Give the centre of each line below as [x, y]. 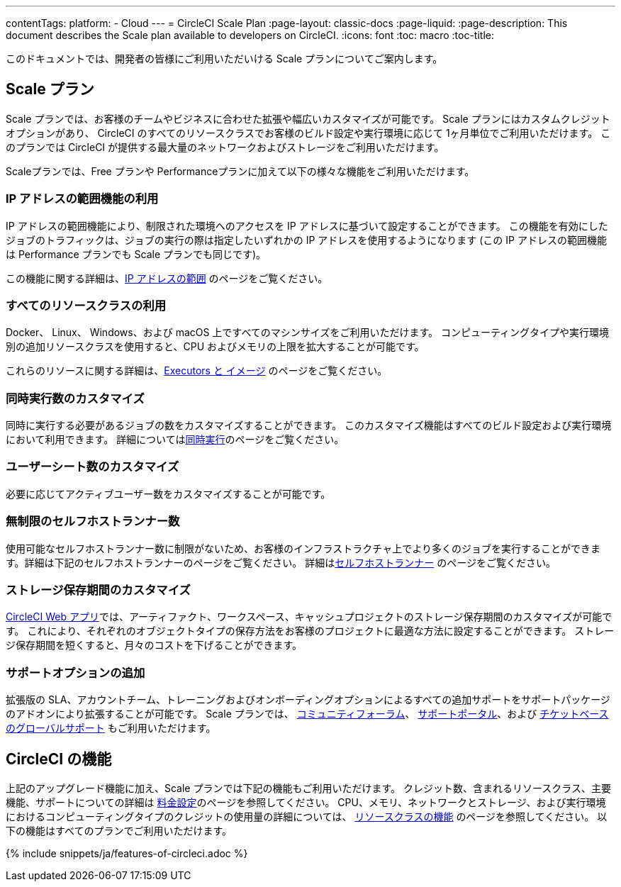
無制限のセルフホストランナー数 [93, 521]
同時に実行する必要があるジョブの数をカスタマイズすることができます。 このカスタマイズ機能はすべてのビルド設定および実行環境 [309, 425]
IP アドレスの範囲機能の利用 [82, 199]
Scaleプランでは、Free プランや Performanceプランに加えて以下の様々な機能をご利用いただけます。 [240, 171]
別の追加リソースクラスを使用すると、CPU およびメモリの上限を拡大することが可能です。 [215, 347]
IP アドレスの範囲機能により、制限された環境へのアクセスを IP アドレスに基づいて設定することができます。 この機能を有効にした [307, 225]
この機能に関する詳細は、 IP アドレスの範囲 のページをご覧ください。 [167, 278]
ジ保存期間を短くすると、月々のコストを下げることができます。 [154, 645]
